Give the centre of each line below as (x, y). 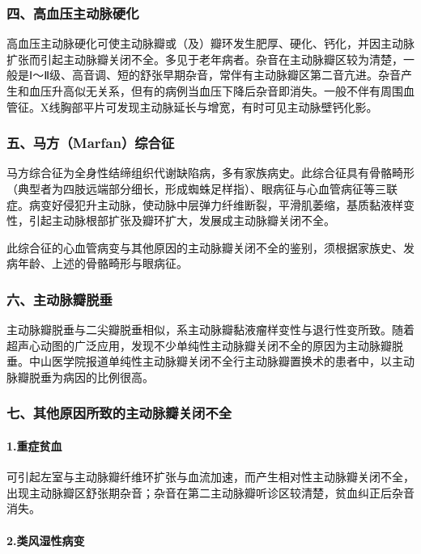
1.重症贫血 (34, 446)
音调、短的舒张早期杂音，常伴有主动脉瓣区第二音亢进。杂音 (242, 75)
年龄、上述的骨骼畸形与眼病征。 (102, 263)
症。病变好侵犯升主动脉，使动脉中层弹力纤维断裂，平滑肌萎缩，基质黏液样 (205, 204)
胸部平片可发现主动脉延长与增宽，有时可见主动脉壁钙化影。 (219, 106)
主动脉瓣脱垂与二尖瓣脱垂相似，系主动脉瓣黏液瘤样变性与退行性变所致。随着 (210, 330)
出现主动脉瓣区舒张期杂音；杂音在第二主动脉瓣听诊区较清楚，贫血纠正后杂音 (210, 492)
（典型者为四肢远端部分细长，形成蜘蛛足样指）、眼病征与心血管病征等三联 (202, 188)
